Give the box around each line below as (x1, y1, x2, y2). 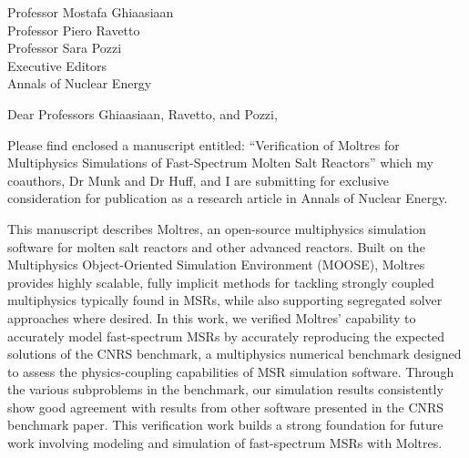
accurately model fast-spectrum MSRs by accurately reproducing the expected (7, 326, 445, 345)
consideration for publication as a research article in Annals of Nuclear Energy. (7, 188, 448, 208)
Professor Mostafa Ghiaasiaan (7, 3, 174, 21)
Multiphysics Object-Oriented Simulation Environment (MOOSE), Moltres (7, 255, 425, 274)
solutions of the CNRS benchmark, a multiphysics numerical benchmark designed (7, 344, 462, 363)
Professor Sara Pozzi (7, 38, 122, 57)
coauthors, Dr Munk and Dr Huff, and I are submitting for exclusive (7, 170, 389, 189)
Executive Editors (7, 56, 107, 75)
